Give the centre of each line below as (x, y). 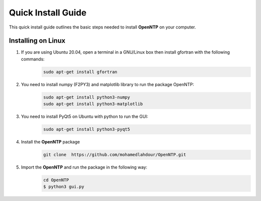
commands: (33, 59)
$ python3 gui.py (64, 187)
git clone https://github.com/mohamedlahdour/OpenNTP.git (115, 155)
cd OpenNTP (56, 180)
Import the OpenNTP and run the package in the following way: (84, 167)
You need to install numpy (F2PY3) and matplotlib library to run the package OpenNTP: (108, 84)
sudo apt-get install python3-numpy (87, 97)
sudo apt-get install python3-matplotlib (93, 104)
